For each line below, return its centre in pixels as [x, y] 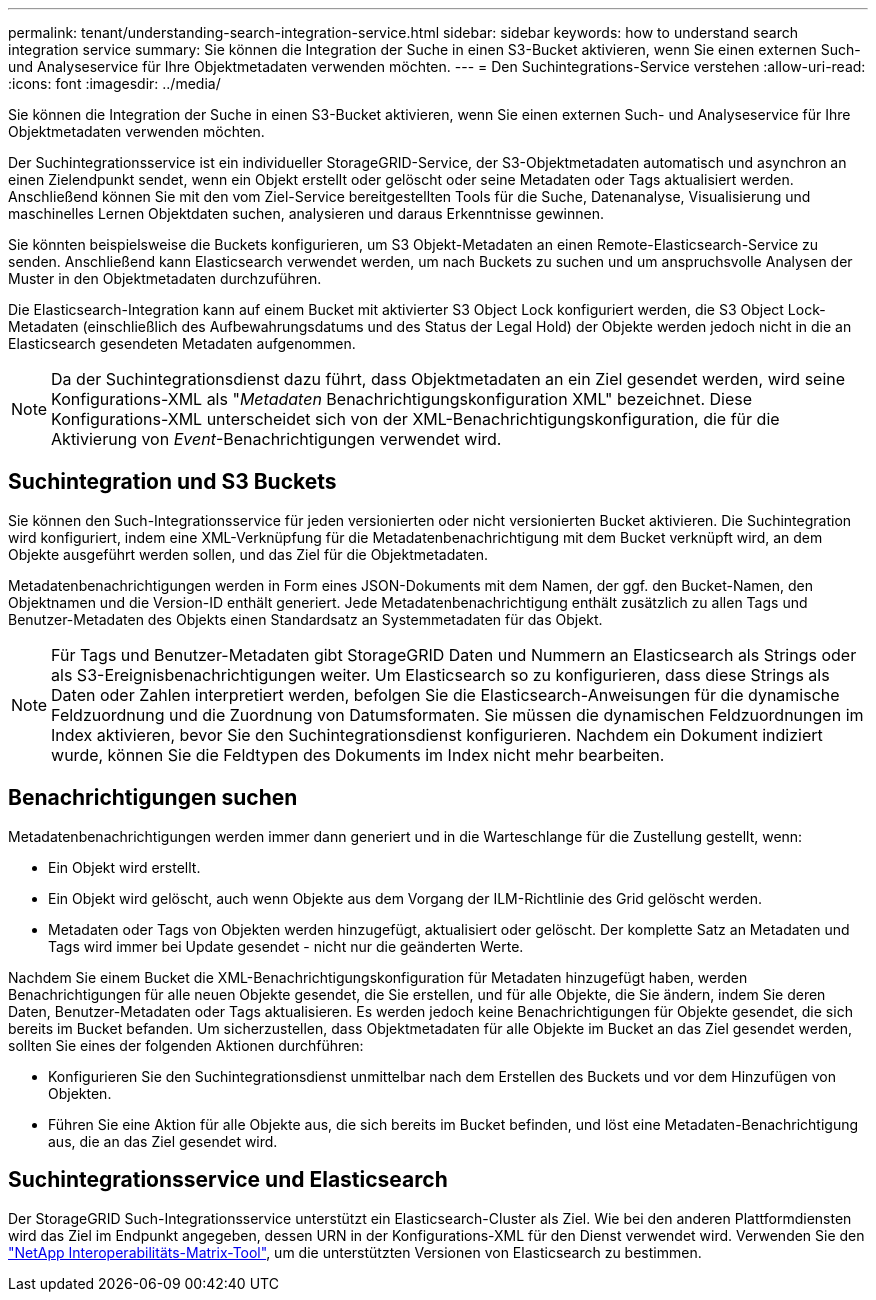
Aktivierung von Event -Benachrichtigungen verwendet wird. [276, 439]
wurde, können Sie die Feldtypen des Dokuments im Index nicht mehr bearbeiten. [358, 754]
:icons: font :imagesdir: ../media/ [114, 83]
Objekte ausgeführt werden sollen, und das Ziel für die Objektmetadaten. [248, 554]
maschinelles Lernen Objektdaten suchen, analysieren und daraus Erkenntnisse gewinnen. [306, 213]
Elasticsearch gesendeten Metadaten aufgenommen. [182, 343]
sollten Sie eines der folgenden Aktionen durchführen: [186, 1045]
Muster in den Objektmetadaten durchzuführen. [165, 278]
